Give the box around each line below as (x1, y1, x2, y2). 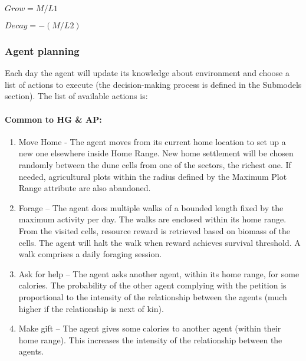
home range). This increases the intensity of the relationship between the (18, 333, 282, 346)
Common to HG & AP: (5, 113, 102, 125)
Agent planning (5, 43, 80, 58)
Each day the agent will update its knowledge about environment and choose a (5, 67, 289, 79)
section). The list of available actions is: (5, 90, 148, 102)
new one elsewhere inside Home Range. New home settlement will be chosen (18, 147, 294, 159)
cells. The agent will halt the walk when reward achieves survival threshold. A (18, 236, 301, 248)
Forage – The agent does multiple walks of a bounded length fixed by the (18, 201, 284, 214)
